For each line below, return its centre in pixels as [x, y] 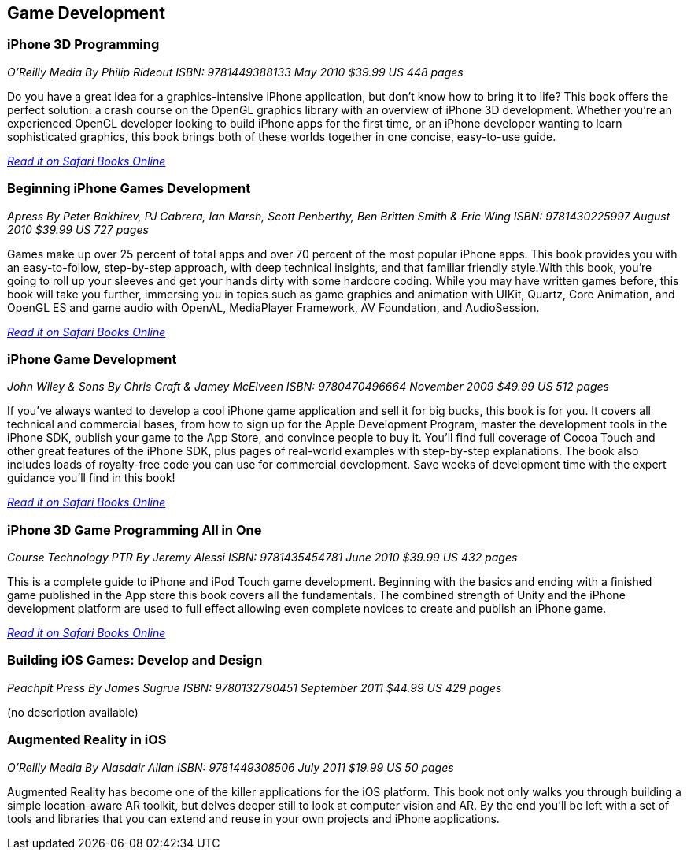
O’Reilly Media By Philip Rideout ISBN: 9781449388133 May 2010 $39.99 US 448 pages [235, 72]
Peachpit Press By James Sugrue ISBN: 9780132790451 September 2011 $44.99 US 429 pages [255, 687]
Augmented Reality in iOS [87, 740]
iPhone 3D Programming [83, 44]
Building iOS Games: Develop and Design [135, 660]
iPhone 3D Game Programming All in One [135, 530]
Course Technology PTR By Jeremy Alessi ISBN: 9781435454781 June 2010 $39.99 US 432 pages [262, 558]
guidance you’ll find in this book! [91, 478]
